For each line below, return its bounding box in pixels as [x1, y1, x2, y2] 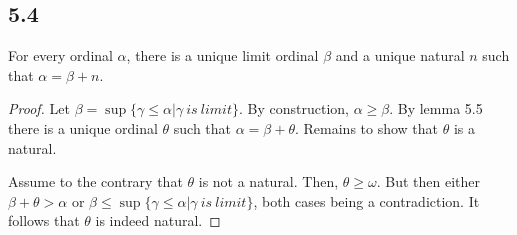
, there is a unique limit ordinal [126, 45, 319, 66]
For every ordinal [8, 45, 113, 66]
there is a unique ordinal [8, 117, 158, 138]
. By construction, [238, 98, 349, 119]
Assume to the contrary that [8, 171, 183, 192]
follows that [8, 210, 80, 231]
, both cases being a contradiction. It [253, 190, 480, 211]
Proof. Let [8, 98, 70, 119]
